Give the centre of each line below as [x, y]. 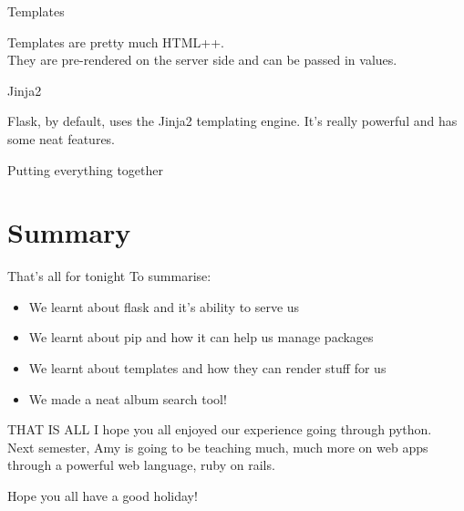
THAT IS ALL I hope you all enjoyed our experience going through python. [220, 429]
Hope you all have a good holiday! [103, 496]
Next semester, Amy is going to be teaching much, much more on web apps [218, 447]
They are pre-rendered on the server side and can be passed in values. [202, 60]
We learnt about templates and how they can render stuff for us [207, 368]
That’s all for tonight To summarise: [109, 276]
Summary [69, 232]
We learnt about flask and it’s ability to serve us [164, 306]
